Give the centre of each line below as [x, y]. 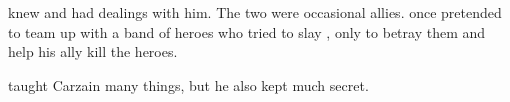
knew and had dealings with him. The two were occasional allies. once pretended [255, 12]
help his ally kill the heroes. [93, 51]
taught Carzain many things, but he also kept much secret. [188, 84]
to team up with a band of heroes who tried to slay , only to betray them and [247, 31]
